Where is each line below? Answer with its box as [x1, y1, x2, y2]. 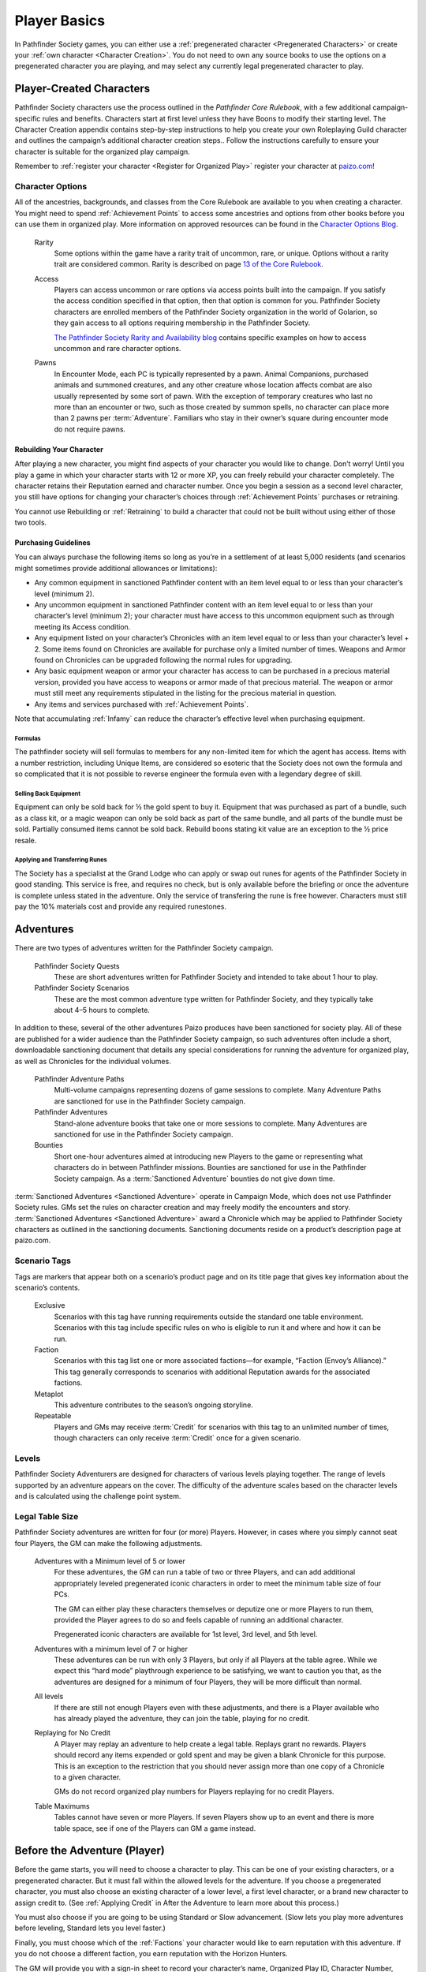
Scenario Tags [14, 1255, 71, 1266]
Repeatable [34, 1411, 72, 1421]
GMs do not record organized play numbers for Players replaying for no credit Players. [54, 1787, 334, 1796]
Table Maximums [34, 1801, 90, 1810]
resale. [14, 835, 37, 845]
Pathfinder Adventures [34, 1107, 108, 1117]
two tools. [14, 517, 47, 528]
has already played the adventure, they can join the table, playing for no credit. [54, 1714, 310, 1724]
